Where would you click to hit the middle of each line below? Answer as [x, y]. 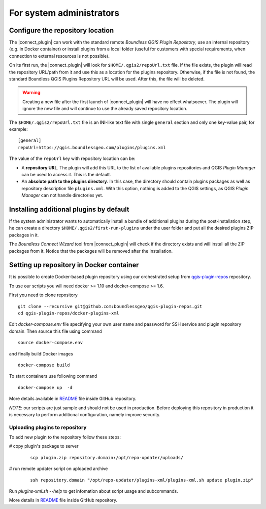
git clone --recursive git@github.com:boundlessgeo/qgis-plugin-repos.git [110, 306]
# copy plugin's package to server [44, 446]
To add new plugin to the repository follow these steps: [65, 437]
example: [18, 129]
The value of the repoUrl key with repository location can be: [72, 158]
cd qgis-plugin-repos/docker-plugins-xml [68, 313]
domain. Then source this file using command [55, 331]
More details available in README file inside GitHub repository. [73, 399]
